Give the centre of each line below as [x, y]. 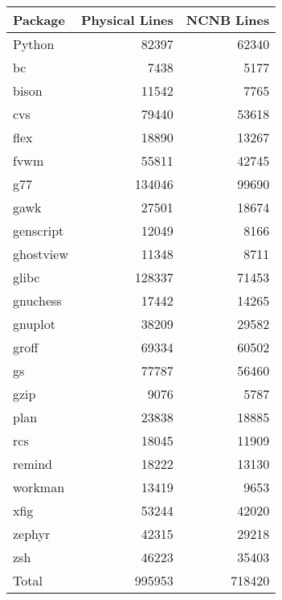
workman [39, 487]
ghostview [41, 254]
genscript [39, 230]
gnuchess [37, 300]
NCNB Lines [228, 20]
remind [33, 464]
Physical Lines [127, 20]
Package [39, 20]
